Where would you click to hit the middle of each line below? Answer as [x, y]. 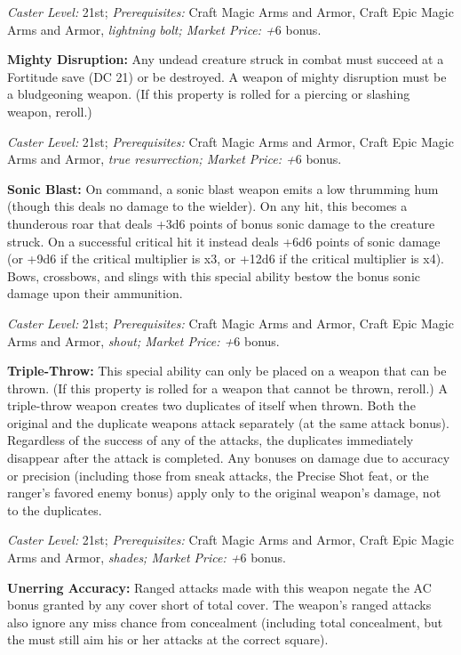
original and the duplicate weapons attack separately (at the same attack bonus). [228, 422]
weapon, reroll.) [50, 111]
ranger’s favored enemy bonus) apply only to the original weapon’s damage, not [224, 493]
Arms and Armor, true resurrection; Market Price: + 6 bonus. [175, 159]
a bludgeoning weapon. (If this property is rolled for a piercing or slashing [209, 94]
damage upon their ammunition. [95, 293]
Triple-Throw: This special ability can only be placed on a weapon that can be [227, 371]
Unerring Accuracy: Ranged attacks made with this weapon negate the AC [219, 587]
